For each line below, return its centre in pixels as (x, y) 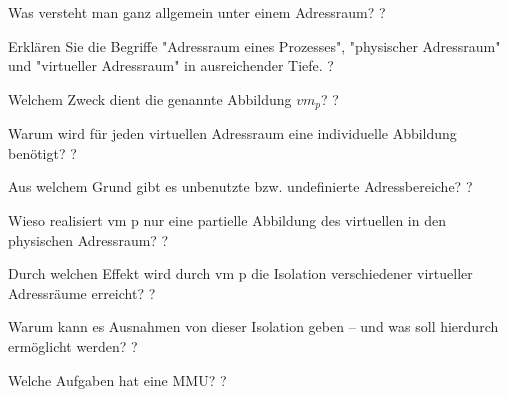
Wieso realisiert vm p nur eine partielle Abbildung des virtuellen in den (227, 220)
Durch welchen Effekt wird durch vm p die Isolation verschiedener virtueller (240, 273)
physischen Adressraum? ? (88, 239)
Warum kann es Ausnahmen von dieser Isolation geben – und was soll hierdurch (253, 326)
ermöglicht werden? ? (73, 345)
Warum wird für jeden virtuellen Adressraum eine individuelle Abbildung (232, 133)
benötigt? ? (42, 152)
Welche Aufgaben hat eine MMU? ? (117, 379)
